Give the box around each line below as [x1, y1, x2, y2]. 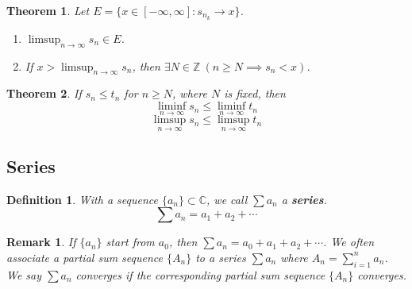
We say [6, 266, 42, 283]
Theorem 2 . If [6, 85, 82, 102]
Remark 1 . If [6, 233, 76, 250]
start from [106, 233, 155, 250]
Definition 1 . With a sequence [6, 191, 158, 207]
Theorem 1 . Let [6, 2, 90, 18]
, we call [206, 191, 248, 207]
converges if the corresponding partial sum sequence [75, 266, 325, 283]
